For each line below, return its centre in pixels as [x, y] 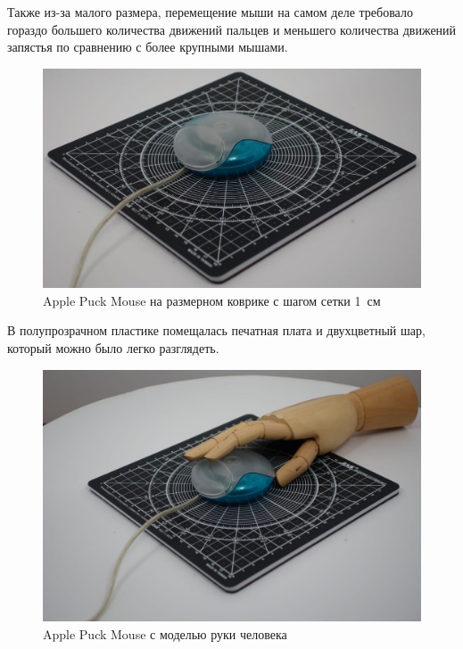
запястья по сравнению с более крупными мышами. [148, 47]
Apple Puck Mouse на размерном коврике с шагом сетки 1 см [212, 300]
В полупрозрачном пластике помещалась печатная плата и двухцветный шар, [216, 330]
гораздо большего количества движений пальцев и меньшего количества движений [232, 29]
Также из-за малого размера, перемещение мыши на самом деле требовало [210, 12]
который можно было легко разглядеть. [113, 347]
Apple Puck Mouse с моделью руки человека [165, 633]
